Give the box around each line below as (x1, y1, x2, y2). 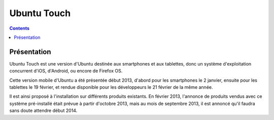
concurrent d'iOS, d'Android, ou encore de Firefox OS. (9, 68, 123, 74)
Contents (9, 25, 30, 31)
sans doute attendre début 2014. (9, 107, 78, 113)
